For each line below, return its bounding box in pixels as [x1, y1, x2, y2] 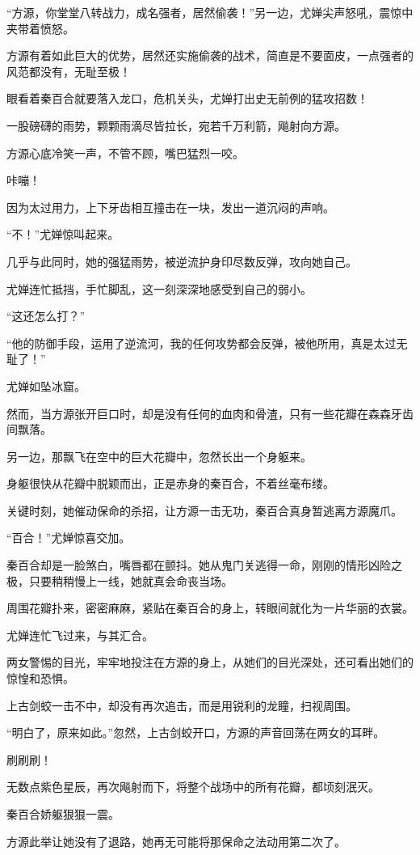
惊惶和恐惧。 [6, 670, 74, 687]
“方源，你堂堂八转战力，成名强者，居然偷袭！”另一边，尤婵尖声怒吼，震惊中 [6, 4, 414, 20]
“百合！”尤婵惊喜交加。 [6, 529, 131, 546]
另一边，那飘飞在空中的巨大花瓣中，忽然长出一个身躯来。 [6, 447, 312, 464]
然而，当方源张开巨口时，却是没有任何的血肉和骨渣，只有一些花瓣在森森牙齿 [6, 404, 414, 421]
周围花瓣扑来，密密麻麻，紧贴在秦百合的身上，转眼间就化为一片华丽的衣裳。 [6, 599, 414, 616]
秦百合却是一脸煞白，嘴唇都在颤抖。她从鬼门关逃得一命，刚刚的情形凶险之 [6, 557, 402, 574]
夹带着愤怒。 [6, 19, 74, 36]
